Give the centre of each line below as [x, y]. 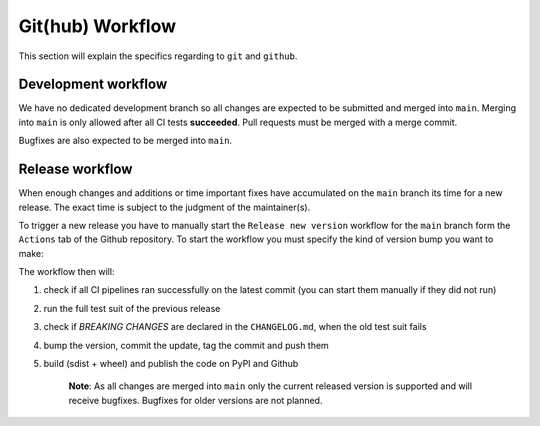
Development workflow [93, 84]
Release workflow [75, 169]
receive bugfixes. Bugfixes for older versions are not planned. [195, 400]
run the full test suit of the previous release [132, 308]
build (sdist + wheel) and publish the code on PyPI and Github [171, 364]
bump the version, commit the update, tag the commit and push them [186, 345]
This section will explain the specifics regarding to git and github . [158, 56]
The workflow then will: [66, 272]
